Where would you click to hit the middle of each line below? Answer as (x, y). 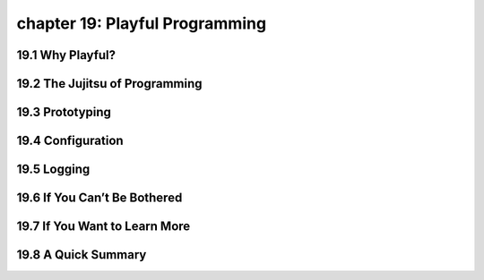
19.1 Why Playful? (66, 55)
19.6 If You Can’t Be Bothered (99, 198)
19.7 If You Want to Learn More (104, 227)
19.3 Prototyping (64, 112)
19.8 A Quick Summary (82, 255)
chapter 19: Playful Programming (142, 23)
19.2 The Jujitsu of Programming (109, 84)
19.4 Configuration (70, 141)
